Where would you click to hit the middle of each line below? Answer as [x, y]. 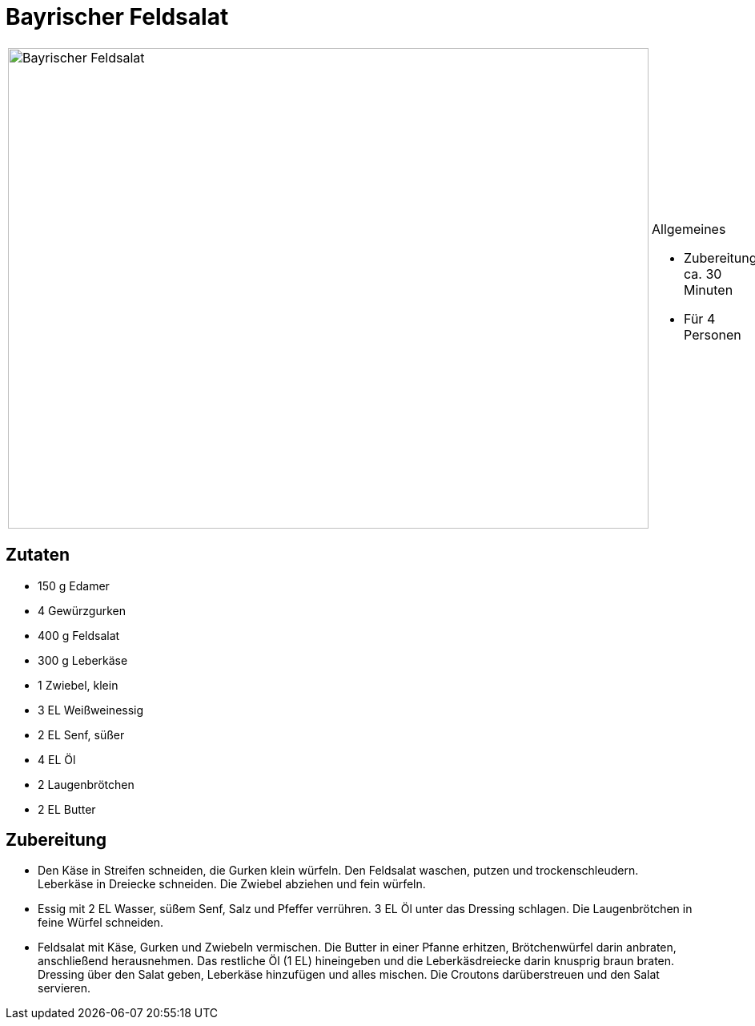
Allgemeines [689, 229]
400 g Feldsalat [79, 635]
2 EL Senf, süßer [81, 734]
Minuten [709, 290]
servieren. [64, 988]
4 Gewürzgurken [82, 610]
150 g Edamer [74, 585]
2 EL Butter [67, 809]
